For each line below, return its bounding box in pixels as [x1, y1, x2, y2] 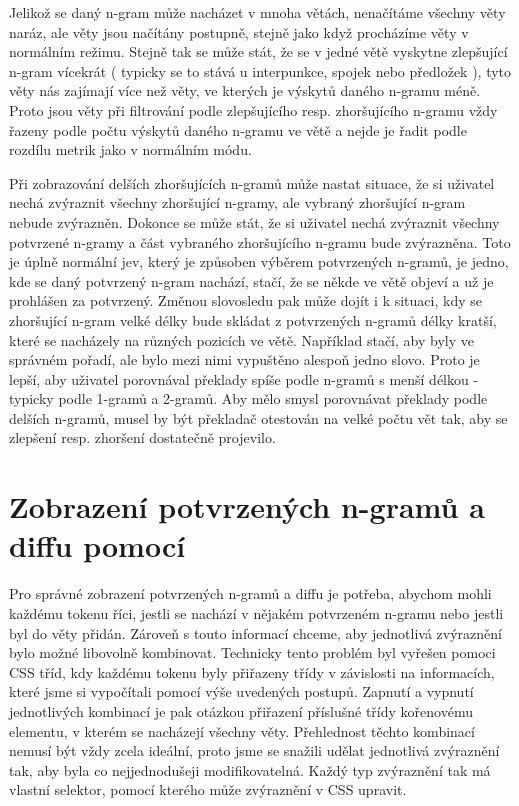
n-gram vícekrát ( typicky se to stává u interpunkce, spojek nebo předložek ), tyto [9, 60, 512, 81]
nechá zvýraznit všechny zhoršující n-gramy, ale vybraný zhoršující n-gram [9, 192, 466, 213]
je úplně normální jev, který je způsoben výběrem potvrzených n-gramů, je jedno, [9, 251, 509, 272]
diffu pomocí [9, 525, 186, 566]
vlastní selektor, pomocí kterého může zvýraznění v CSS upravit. [9, 779, 407, 800]
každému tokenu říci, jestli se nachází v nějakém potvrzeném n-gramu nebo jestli [9, 602, 504, 623]
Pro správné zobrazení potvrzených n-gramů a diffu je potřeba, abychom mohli [9, 583, 492, 604]
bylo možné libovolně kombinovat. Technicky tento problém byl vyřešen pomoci [9, 642, 496, 663]
